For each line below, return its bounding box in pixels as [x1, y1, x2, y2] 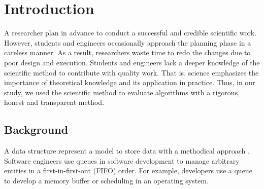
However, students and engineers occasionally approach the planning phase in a [4, 37, 251, 48]
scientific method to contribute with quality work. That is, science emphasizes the [4, 67, 259, 78]
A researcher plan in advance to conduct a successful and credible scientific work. [4, 27, 257, 38]
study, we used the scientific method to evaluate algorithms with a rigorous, [4, 87, 240, 97]
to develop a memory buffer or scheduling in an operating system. [4, 175, 209, 185]
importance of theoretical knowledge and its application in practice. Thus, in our [4, 77, 255, 88]
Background [4, 122, 69, 137]
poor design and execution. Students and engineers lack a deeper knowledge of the [4, 57, 260, 67]
